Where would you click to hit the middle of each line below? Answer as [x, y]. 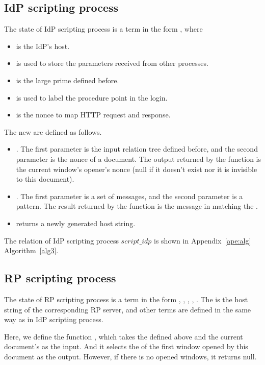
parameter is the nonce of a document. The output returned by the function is [139, 159]
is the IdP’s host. [43, 46]
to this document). [45, 179]
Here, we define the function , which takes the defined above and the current [124, 336]
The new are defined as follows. [53, 131]
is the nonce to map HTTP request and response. [93, 115]
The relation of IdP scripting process [61, 240]
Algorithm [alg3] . [31, 250]
